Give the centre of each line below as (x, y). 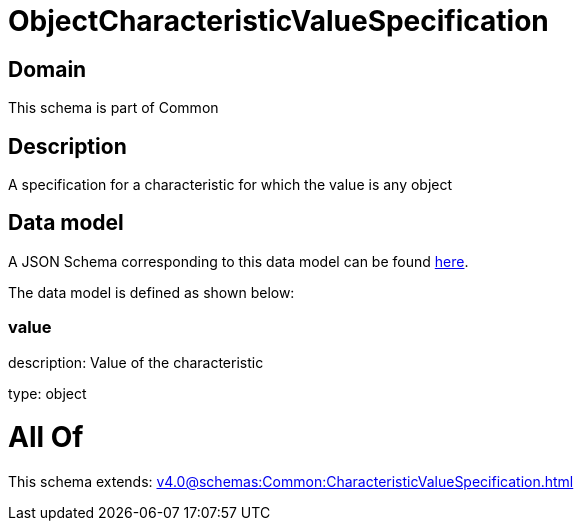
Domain (47, 69)
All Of (46, 437)
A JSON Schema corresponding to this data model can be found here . (238, 261)
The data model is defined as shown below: (151, 292)
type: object (47, 393)
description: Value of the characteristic (136, 362)
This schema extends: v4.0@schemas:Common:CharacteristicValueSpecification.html (291, 482)
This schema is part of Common (113, 108)
